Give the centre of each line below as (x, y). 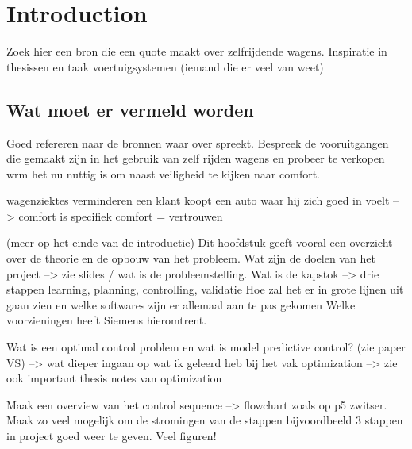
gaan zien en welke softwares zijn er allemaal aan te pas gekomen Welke (181, 304)
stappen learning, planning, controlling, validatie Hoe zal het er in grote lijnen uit (205, 289)
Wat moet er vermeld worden (130, 109)
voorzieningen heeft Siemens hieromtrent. (107, 320)
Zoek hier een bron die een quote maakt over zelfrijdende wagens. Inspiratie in (197, 51)
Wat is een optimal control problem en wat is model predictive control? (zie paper (206, 347)
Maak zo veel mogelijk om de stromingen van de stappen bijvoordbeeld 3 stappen (205, 420)
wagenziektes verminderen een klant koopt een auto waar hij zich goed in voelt (198, 200)
